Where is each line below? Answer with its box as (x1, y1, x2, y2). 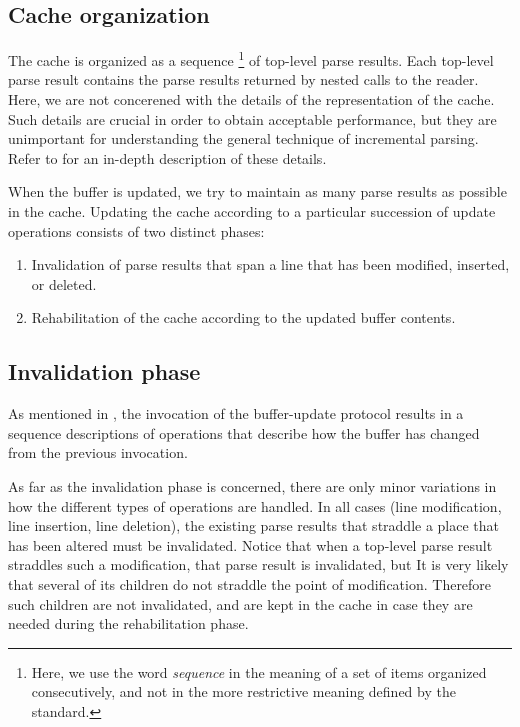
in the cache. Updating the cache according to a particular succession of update (8, 201, 496, 222)
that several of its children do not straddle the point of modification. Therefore (8, 573, 492, 594)
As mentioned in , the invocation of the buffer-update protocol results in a (8, 403, 464, 424)
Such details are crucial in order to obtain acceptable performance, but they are (8, 108, 497, 129)
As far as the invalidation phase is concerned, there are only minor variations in (8, 475, 497, 496)
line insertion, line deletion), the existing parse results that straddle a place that (8, 515, 500, 536)
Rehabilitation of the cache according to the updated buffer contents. (31, 307, 456, 328)
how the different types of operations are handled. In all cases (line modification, (8, 495, 502, 516)
